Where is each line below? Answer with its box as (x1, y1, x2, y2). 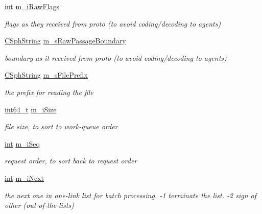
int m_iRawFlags (5, 1, 60, 11)
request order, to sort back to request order (5, 155, 137, 166)
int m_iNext (5, 172, 44, 183)
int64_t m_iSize (5, 104, 57, 114)
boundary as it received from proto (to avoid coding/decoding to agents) (5, 52, 227, 63)
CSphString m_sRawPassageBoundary (5, 35, 126, 46)
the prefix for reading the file (5, 86, 93, 97)
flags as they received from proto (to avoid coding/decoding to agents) (5, 18, 221, 29)
